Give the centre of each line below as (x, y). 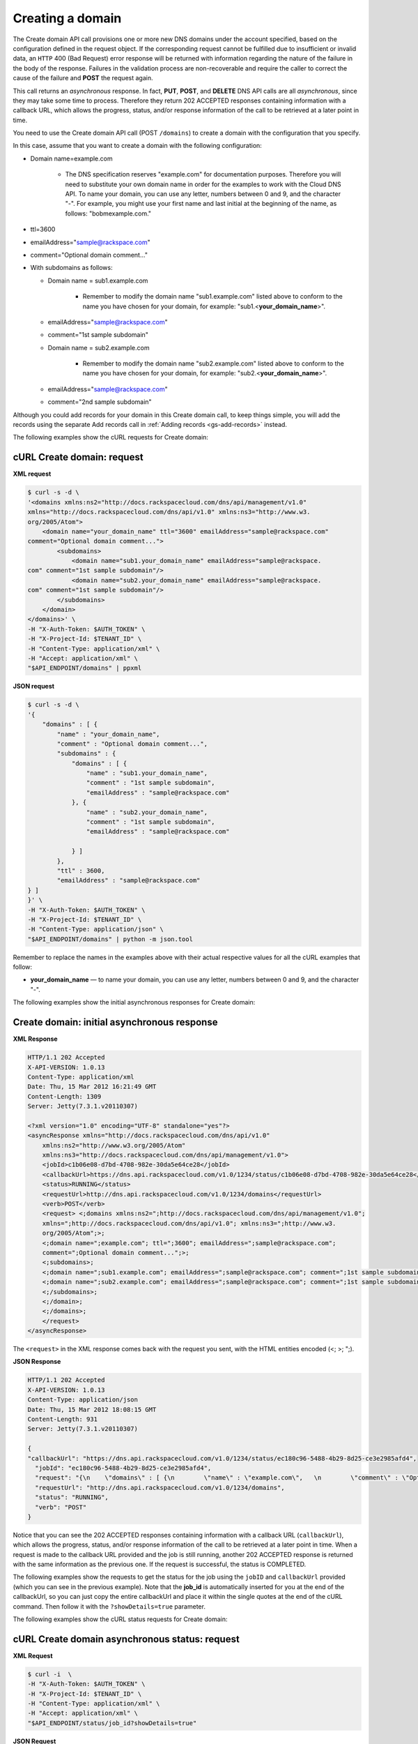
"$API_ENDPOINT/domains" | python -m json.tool (110, 939)
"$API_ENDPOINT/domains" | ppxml (85, 668)
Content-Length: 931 (62, 1419)
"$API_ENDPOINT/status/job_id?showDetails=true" (112, 1723)
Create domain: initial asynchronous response (115, 1022)
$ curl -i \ (50, 1674)
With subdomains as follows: (71, 268)
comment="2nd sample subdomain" (100, 402)
